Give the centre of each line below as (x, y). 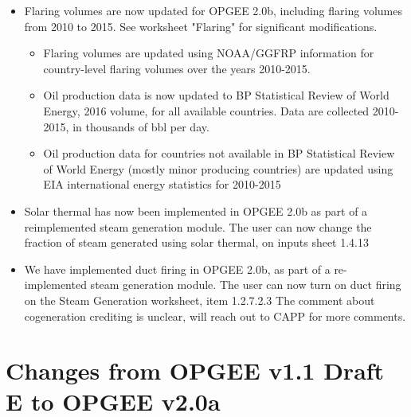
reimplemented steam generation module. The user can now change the (198, 226)
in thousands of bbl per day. (141, 126)
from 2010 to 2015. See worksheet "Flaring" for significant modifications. (201, 26)
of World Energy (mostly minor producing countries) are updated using (218, 168)
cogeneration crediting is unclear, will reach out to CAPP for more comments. (215, 316)
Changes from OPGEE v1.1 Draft (195, 370)
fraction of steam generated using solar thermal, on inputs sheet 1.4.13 (197, 242)
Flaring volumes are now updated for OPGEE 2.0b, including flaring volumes (213, 10)
